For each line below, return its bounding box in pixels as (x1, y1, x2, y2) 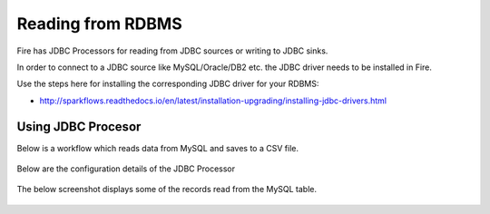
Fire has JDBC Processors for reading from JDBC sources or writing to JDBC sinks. (16, 45, 328, 56)
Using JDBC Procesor (16, 119, 142, 134)
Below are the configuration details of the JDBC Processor (16, 163, 236, 174)
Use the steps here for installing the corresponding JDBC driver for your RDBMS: (16, 78, 319, 90)
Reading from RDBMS (16, 14, 183, 34)
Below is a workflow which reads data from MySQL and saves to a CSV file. (16, 142, 299, 153)
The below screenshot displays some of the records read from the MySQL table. (16, 184, 318, 195)
